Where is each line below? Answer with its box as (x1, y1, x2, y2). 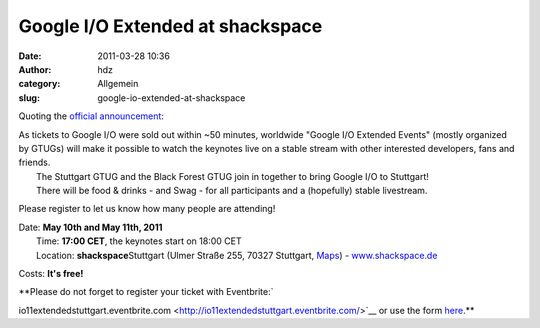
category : (18, 78, 61, 90)
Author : (18, 63, 52, 75)
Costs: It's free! (18, 268, 84, 280)
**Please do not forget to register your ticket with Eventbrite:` (18, 286, 274, 298)
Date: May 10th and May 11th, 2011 (18, 221, 163, 233)
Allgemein (97, 78, 139, 90)
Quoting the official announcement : (18, 110, 165, 122)
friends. (18, 156, 51, 169)
